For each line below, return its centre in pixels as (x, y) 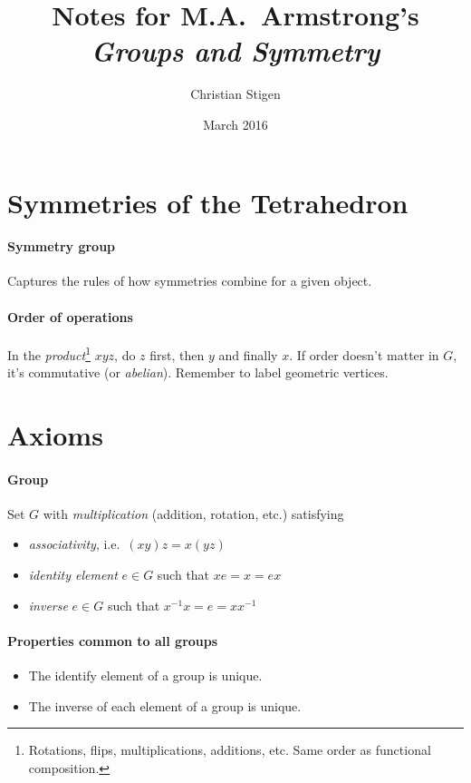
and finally (248, 354)
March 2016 (235, 124)
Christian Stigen (235, 94)
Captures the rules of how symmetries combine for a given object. (190, 281)
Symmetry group (62, 246)
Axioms (55, 434)
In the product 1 (49, 353)
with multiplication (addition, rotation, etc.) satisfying (193, 513)
